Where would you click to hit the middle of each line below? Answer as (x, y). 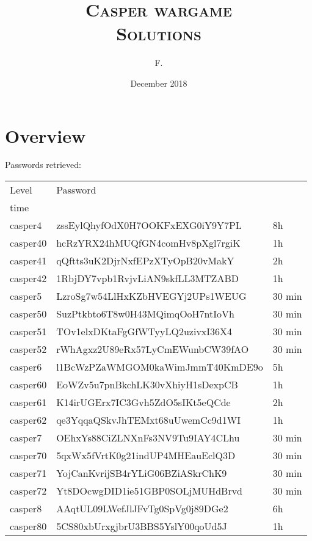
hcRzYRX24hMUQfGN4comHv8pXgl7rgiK (148, 243)
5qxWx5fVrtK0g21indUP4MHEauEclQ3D (146, 456)
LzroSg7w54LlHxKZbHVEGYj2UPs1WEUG (151, 296)
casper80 (28, 526)
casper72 (28, 491)
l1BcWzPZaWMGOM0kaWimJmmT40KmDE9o (160, 367)
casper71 (28, 473)
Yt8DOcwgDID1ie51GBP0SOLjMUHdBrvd (150, 491)
